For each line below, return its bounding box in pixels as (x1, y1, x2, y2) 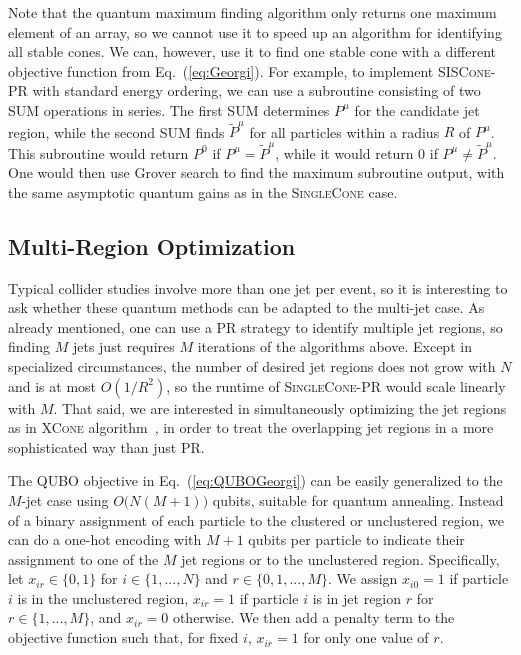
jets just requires (72, 336, 175, 357)
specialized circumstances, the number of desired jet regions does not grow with (8, 355, 496, 376)
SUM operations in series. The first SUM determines (8, 99, 330, 120)
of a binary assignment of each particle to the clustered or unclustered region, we (8, 509, 504, 530)
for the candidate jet (354, 99, 480, 120)
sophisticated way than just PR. (8, 436, 205, 457)
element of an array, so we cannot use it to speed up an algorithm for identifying (8, 21, 502, 42)
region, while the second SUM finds (8, 121, 225, 142)
